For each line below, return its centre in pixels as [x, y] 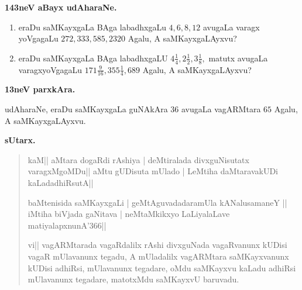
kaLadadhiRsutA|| [61, 182]
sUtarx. [20, 140]
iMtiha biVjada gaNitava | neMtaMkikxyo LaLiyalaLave [129, 214]
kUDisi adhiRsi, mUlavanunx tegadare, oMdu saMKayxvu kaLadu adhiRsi [162, 267]
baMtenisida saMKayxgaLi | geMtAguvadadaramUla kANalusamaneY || [157, 202]
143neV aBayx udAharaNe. [61, 7]
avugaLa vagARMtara [221, 109]
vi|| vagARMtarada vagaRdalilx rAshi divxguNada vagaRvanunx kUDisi [157, 245]
